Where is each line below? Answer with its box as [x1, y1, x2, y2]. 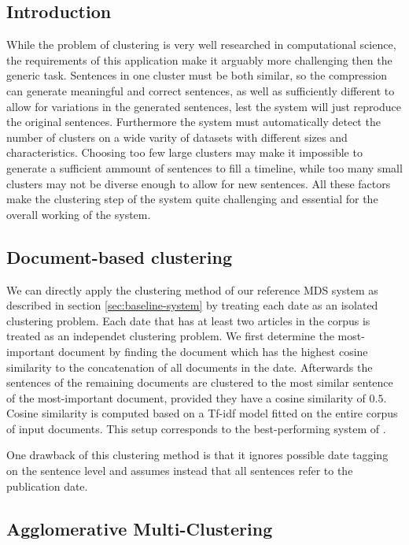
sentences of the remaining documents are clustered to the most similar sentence [6, 374, 393, 391]
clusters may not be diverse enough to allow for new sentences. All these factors [6, 175, 391, 191]
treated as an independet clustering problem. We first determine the [6, 328, 334, 344]
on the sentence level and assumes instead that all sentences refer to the [6, 462, 353, 479]
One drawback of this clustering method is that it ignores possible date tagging [6, 447, 389, 463]
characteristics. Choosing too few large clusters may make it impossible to [6, 144, 363, 161]
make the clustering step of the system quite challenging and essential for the [6, 191, 378, 207]
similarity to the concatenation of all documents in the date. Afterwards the [6, 358, 373, 375]
